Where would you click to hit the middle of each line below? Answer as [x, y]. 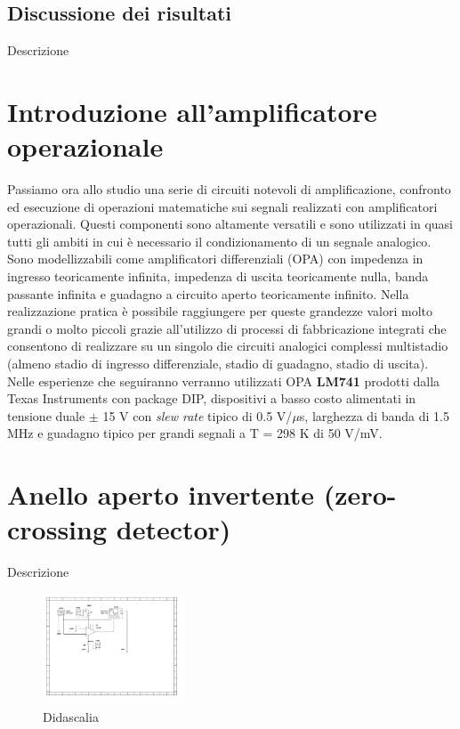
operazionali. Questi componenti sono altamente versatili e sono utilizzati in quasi [230, 224]
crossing [57, 529]
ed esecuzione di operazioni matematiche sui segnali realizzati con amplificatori [222, 206]
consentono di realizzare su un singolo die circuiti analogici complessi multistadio [228, 346]
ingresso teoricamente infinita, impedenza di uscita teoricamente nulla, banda [218, 276]
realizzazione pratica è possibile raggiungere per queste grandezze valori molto [220, 311]
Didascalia [71, 716]
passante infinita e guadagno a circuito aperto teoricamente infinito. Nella [208, 293]
